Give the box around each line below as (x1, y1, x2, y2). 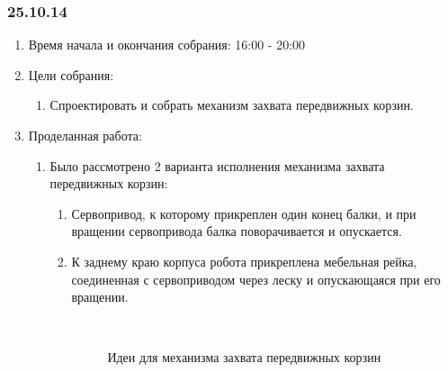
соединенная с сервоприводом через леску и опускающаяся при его (71, 269, 441, 288)
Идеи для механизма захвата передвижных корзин (107, 348, 381, 367)
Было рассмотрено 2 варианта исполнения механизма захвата (49, 156, 385, 175)
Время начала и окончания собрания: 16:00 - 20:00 (28, 35, 306, 54)
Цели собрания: (28, 65, 114, 84)
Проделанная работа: (28, 126, 142, 144)
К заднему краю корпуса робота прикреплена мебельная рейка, (71, 251, 417, 270)
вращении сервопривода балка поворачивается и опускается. (71, 222, 402, 240)
